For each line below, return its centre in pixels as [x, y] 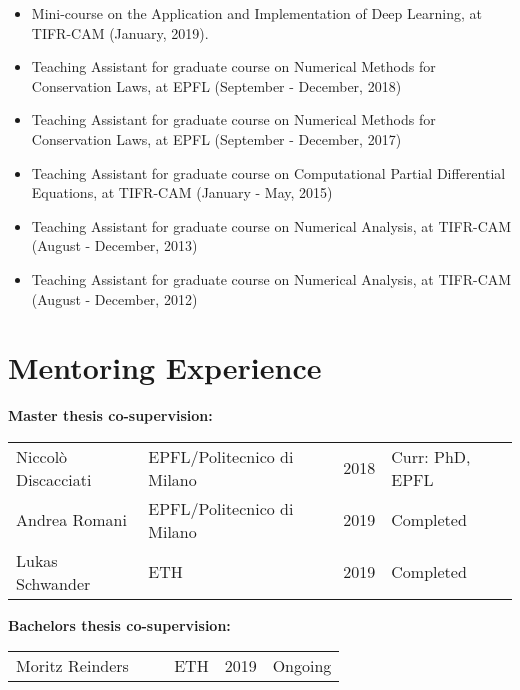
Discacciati [54, 479]
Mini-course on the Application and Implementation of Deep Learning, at [256, 13]
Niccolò [42, 456]
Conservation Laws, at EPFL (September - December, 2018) [216, 85]
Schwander [53, 583]
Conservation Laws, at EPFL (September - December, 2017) [216, 138]
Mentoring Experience [165, 367]
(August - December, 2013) [114, 245]
